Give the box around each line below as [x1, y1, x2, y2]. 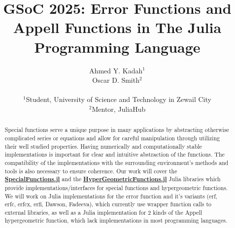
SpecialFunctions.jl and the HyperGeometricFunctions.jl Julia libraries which [4, 175, 221, 184]
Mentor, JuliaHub [92, 103, 146, 114]
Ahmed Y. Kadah [89, 65, 143, 75]
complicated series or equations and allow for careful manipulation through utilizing [4, 133, 220, 142]
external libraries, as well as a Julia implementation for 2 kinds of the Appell [4, 208, 202, 216]
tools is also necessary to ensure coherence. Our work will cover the [4, 166, 177, 175]
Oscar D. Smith [92, 75, 139, 85]
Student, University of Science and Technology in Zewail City [26, 94, 211, 104]
